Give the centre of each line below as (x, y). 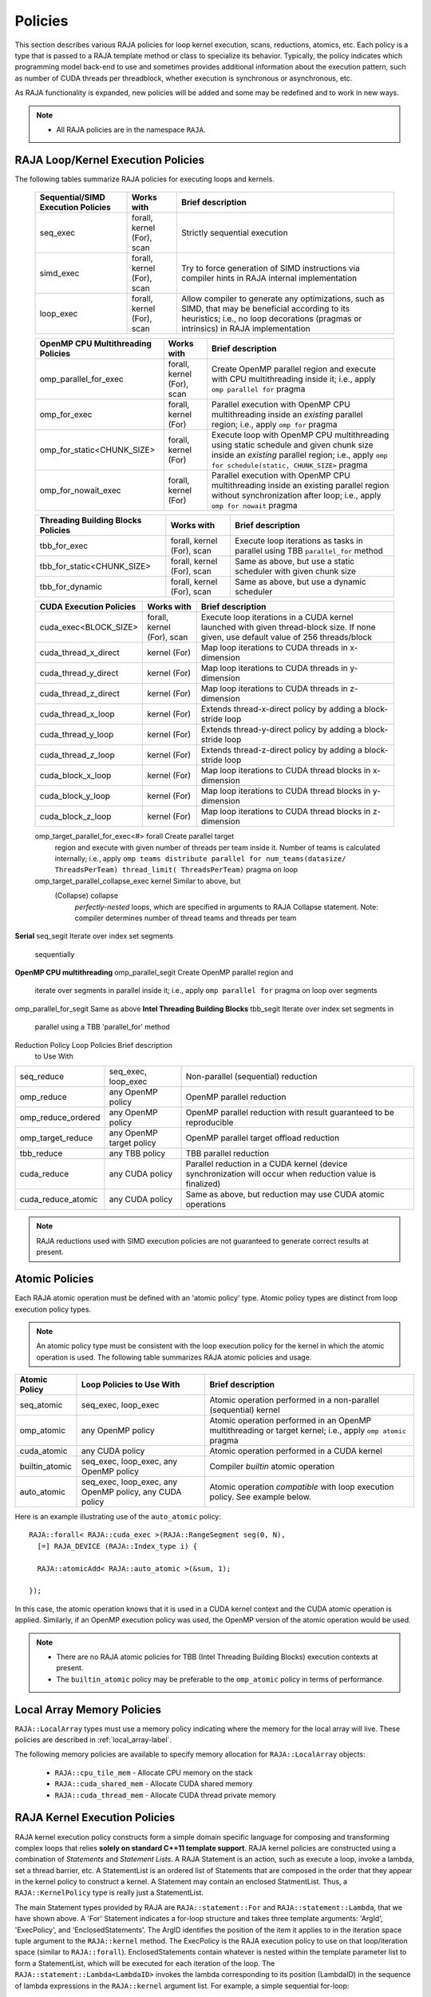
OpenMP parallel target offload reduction (263, 1138)
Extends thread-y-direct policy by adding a (281, 729)
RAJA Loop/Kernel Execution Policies (110, 160)
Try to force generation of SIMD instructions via (271, 268)
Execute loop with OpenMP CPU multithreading (301, 435)
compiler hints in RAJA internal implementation (269, 278)
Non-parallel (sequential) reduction (251, 1077)
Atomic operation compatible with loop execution (302, 1487)
